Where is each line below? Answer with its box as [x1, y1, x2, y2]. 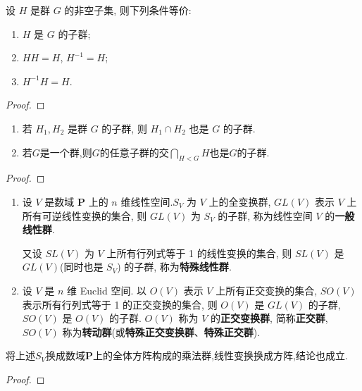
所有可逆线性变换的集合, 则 [22, 208, 147, 223]
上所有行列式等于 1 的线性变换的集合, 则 [106, 245, 292, 260]
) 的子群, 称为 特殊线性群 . [117, 259, 232, 274]
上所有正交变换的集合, [216, 283, 318, 297]
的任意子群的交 [99, 144, 169, 159]
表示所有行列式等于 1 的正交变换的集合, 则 [22, 297, 218, 311]
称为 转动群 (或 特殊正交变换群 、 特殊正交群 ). [62, 324, 261, 339]
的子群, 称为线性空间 [218, 208, 313, 223]
